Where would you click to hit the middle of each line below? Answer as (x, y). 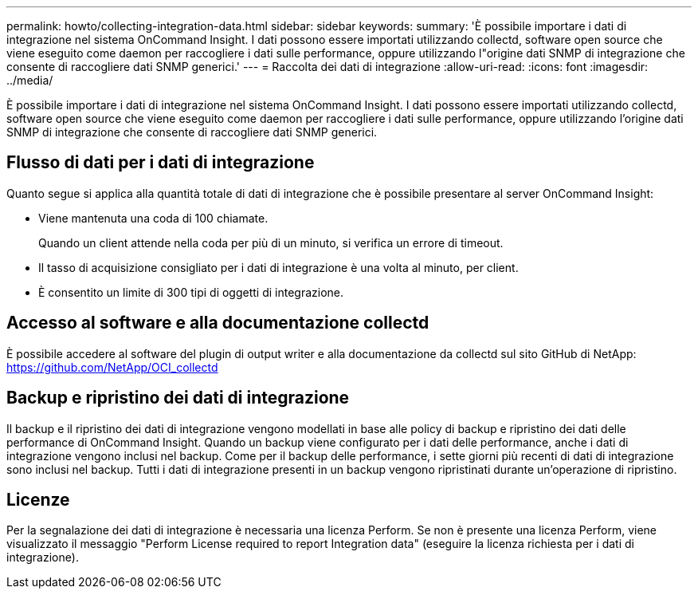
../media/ (30, 80)
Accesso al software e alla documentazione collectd (218, 323)
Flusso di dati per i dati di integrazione (161, 163)
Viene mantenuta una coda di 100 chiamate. (153, 218)
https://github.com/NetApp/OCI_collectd (112, 367)
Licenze (38, 499)
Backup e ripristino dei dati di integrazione (178, 398)
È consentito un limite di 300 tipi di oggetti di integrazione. (191, 292)
